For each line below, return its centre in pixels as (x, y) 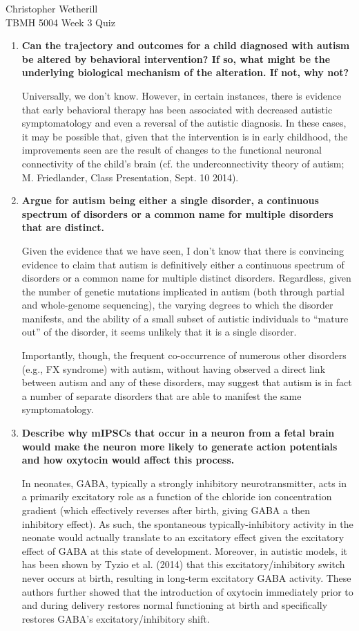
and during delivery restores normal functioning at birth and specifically (175, 605)
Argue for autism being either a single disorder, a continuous (170, 200)
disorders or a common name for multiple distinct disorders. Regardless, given (186, 278)
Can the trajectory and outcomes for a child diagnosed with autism (186, 45)
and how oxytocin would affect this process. (128, 460)
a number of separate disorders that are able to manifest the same (162, 395)
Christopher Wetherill (52, 8)
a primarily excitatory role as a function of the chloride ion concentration (177, 496)
